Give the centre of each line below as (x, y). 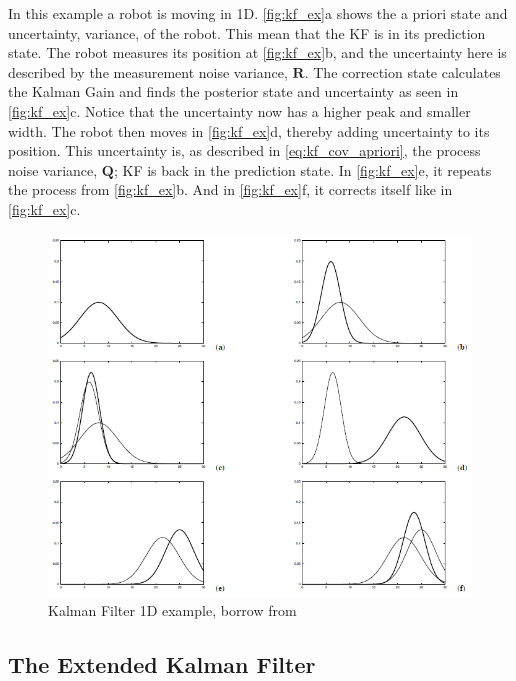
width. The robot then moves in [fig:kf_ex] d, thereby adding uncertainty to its (249, 130)
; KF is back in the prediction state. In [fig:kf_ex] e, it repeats (302, 169)
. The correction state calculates (402, 71)
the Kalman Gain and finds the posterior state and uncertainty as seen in (233, 91)
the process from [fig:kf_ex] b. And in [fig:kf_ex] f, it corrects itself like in (230, 189)
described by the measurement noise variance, (148, 71)
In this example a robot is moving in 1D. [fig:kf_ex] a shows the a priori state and (258, 13)
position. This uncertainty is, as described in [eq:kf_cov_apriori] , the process (244, 150)
